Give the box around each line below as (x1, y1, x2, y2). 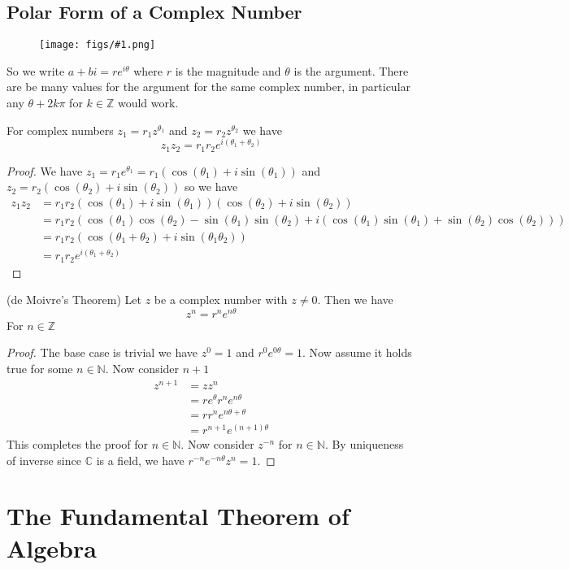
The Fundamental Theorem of (7, 499, 350, 532)
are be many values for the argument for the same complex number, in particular (7, 78, 411, 95)
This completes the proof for (7, 436, 149, 453)
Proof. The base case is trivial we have (7, 344, 198, 361)
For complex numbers (7, 121, 114, 138)
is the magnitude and (175, 62, 281, 79)
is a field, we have (96, 451, 185, 468)
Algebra (7, 531, 97, 564)
